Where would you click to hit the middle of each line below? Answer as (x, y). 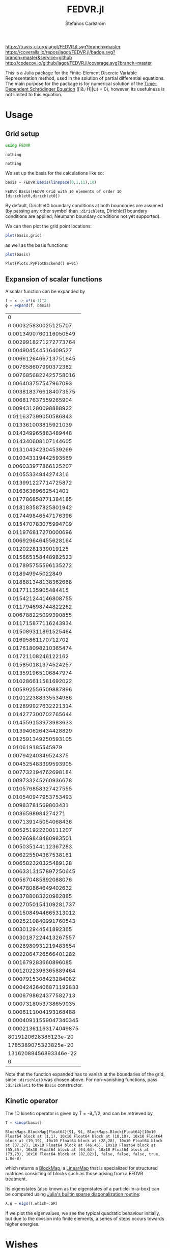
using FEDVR (18, 145)
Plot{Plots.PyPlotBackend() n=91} (42, 264)
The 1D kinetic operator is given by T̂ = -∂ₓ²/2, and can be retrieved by (79, 1113)
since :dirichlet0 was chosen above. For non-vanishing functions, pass (81, 1080)
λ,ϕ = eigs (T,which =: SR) (32, 1203)
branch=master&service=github (39, 58)
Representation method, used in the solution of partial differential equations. (85, 78)
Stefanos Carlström (86, 23)
